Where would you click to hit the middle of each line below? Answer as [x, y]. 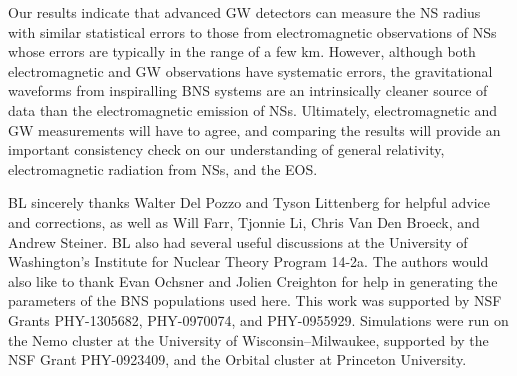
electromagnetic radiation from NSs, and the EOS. [163, 168]
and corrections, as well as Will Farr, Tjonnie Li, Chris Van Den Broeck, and [244, 221]
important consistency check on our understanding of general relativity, [226, 149]
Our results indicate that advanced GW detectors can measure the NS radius [244, 12]
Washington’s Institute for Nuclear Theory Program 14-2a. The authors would [248, 261]
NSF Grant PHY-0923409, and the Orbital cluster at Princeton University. [237, 359]
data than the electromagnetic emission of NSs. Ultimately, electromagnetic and [253, 109]
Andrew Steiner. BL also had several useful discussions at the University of [238, 241]
